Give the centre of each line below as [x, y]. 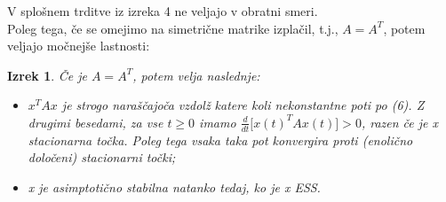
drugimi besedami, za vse [96, 122]
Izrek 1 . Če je [47, 75]
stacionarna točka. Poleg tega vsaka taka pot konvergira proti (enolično [220, 140]
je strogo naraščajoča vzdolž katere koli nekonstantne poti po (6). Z [243, 105]
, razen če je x [400, 122]
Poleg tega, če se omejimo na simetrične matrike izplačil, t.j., [173, 28]
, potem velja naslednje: [196, 75]
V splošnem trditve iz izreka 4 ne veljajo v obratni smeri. [163, 11]
